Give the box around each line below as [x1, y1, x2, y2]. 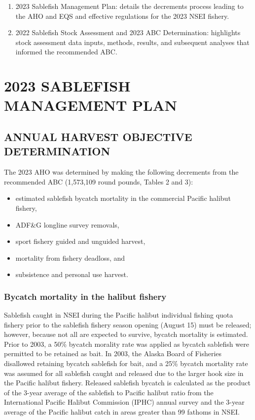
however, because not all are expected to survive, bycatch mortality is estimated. [4, 329, 248, 339]
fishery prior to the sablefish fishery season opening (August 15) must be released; [4, 319, 252, 329]
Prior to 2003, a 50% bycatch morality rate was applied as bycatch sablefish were [4, 338, 249, 349]
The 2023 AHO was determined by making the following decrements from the [4, 167, 239, 177]
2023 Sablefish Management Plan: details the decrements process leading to [15, 1, 244, 11]
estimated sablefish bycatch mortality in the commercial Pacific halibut [15, 193, 231, 203]
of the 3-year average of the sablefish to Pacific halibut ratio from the [4, 387, 214, 397]
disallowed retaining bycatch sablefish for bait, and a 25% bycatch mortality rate [4, 358, 248, 369]
